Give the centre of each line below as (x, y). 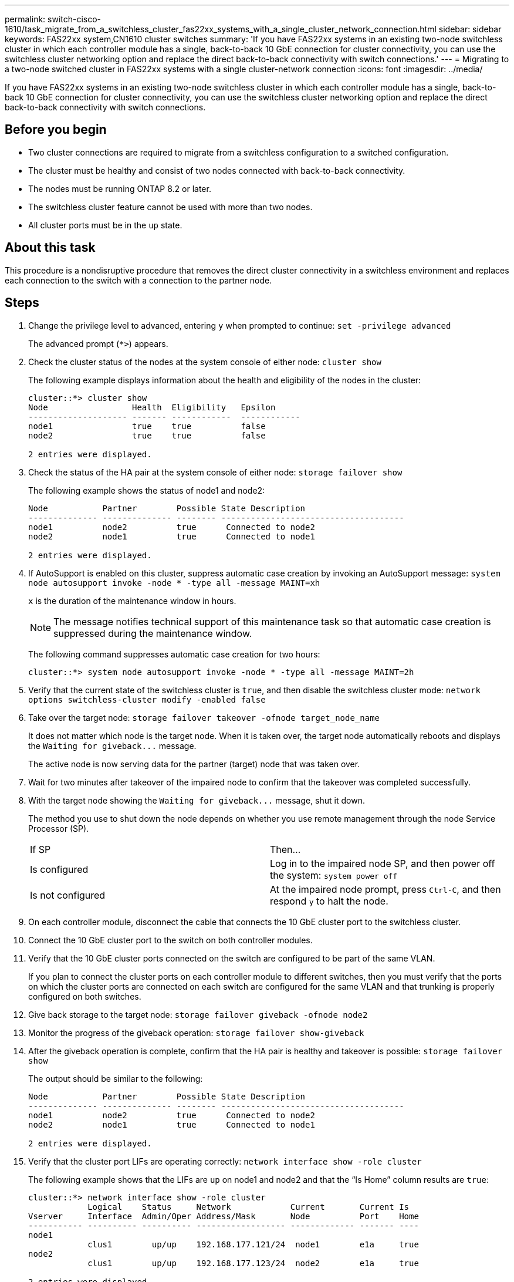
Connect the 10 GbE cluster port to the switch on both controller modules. (170, 940)
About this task (50, 248)
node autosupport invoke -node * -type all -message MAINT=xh (174, 583)
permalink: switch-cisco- (53, 19)
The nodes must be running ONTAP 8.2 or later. (120, 188)
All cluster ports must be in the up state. (105, 225)
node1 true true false (147, 426)
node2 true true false (147, 435)
